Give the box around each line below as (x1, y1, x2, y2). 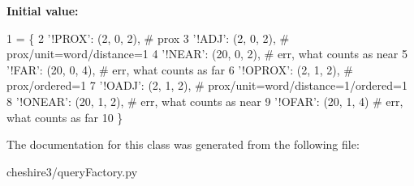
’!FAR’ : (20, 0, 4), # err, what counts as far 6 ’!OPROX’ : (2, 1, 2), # (6, 61, 353, 78)
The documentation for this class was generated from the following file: (6, 136, 360, 153)
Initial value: (6, 2, 79, 19)
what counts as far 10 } (6, 108, 123, 125)
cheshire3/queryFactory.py (6, 163, 138, 180)
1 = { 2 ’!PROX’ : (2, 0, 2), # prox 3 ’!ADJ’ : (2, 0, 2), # (6, 29, 290, 46)
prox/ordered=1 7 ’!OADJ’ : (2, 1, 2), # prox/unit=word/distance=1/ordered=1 (6, 77, 408, 94)
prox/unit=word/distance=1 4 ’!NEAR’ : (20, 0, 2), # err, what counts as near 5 (6, 45, 408, 62)
